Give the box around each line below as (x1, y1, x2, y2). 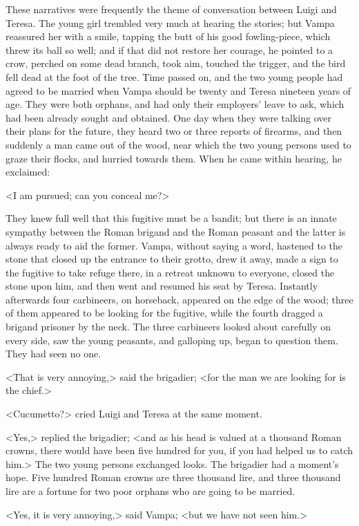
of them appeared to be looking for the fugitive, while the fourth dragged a (6, 306, 323, 320)
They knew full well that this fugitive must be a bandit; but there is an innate (6, 211, 337, 225)
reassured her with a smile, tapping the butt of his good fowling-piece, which (6, 29, 331, 44)
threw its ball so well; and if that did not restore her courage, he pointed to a (6, 42, 333, 57)
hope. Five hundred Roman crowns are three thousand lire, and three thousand (6, 470, 341, 485)
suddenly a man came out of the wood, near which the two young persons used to (6, 137, 351, 151)
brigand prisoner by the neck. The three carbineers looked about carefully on (6, 319, 331, 334)
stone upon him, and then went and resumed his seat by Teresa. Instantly (6, 279, 318, 293)
